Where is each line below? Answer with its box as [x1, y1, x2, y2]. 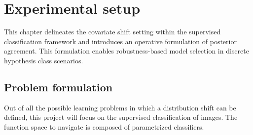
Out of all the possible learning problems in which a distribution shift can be [4, 102, 236, 112]
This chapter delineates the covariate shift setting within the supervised [4, 27, 221, 37]
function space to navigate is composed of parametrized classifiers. [4, 121, 204, 132]
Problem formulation [4, 79, 113, 94]
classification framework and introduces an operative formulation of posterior [4, 36, 237, 46]
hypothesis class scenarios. [4, 55, 83, 65]
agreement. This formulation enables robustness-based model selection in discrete [4, 46, 249, 56]
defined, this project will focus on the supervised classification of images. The [4, 112, 238, 122]
